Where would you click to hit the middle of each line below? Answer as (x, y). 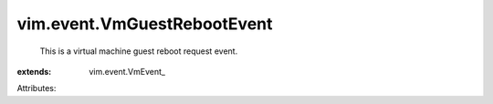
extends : (34, 71)
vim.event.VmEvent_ (127, 71)
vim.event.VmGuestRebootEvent (145, 24)
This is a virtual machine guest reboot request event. (139, 51)
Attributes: (37, 88)
